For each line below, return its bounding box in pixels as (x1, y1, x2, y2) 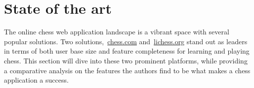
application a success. (4, 75, 69, 85)
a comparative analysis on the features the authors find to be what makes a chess (4, 65, 251, 75)
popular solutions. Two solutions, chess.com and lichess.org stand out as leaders (4, 36, 248, 46)
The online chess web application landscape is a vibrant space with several (4, 27, 229, 37)
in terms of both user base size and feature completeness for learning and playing (4, 46, 250, 56)
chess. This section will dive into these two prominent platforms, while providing (4, 55, 248, 65)
